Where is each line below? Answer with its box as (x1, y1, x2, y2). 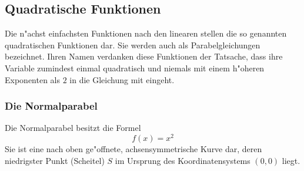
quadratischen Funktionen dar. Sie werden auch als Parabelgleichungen (5, 38, 260, 51)
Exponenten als (5, 73, 61, 85)
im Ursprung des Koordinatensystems (115, 154, 250, 166)
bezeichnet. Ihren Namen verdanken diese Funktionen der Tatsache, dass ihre (5, 50, 283, 63)
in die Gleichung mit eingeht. (69, 73, 175, 85)
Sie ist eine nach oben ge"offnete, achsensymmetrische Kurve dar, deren (5, 143, 262, 155)
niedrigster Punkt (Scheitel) (5, 154, 105, 166)
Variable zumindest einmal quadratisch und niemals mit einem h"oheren (5, 61, 265, 74)
